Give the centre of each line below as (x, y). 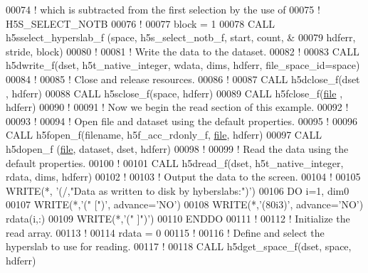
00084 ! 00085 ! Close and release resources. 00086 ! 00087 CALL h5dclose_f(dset (183, 79)
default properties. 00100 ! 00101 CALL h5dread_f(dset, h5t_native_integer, (175, 162)
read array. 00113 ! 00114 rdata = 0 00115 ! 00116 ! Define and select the (165, 232)
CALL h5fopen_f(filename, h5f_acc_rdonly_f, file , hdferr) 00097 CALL (164, 135)
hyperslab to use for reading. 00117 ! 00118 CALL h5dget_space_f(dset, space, (179, 246)
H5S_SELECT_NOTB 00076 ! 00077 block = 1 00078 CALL (141, 23)
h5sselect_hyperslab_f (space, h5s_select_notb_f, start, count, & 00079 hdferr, (181, 37)
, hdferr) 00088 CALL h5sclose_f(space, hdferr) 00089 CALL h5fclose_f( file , (174, 93)
